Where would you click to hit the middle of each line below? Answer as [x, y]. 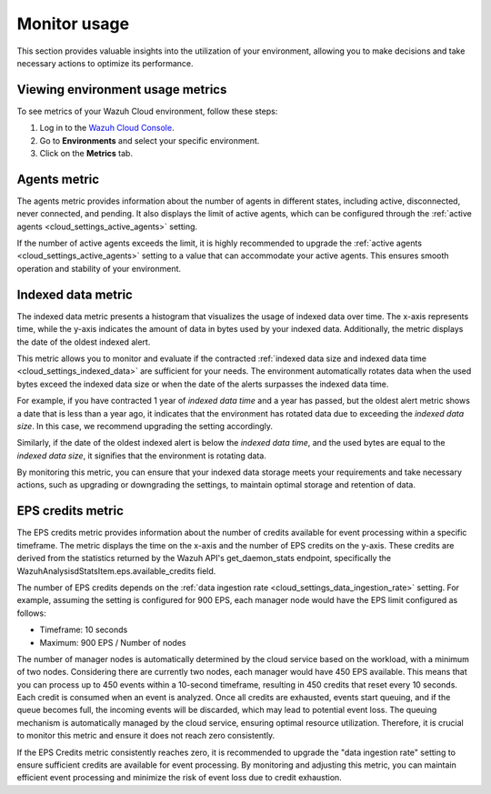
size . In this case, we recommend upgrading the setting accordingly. [145, 426]
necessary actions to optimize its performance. [105, 63]
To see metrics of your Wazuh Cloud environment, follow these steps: [147, 111]
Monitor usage [73, 24]
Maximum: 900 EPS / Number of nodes [113, 642]
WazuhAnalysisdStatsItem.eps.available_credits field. [116, 571]
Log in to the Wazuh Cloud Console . [107, 128]
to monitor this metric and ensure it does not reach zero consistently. [146, 736]
